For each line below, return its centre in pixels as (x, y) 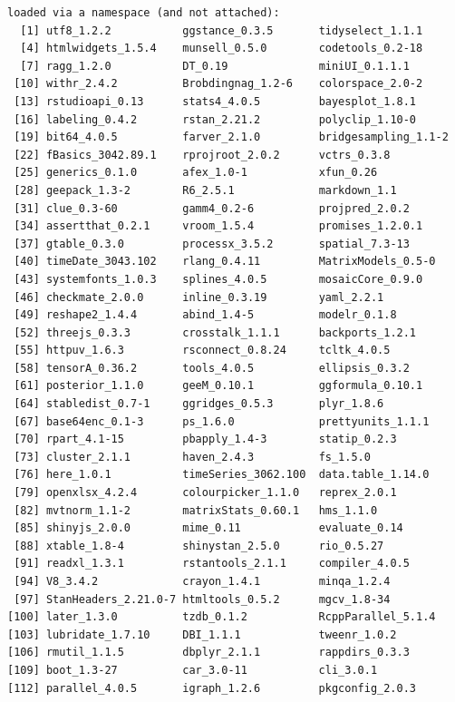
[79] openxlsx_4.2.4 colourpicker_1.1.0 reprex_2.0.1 (205, 493)
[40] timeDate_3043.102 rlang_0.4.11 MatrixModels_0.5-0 (225, 262)
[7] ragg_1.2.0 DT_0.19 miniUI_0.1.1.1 (215, 66)
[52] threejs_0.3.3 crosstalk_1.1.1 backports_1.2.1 (215, 332)
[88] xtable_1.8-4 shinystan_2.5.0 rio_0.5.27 (199, 546)
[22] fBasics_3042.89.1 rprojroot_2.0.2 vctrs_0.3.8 (202, 155)
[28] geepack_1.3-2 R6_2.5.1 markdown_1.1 (205, 190)
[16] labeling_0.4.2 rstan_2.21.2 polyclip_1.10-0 (215, 119)
